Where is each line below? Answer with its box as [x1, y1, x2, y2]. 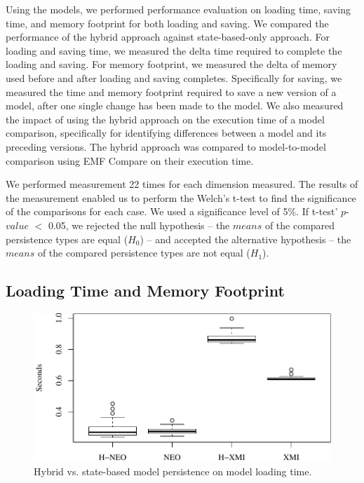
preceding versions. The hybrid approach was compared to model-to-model [6, 139, 326, 154]
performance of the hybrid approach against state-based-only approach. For [6, 29, 330, 44]
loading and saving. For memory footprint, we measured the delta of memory [6, 57, 337, 72]
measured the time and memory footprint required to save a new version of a [6, 84, 337, 99]
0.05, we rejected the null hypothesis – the [48, 217, 230, 232]
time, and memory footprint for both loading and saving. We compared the [6, 15, 329, 30]
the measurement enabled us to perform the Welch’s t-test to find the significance [6, 190, 356, 205]
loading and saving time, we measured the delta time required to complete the [6, 43, 342, 57]
